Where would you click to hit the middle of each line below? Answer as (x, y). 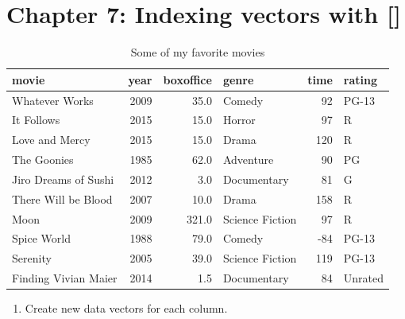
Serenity (32, 258)
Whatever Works (53, 100)
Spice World (41, 238)
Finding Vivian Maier (65, 278)
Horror (239, 120)
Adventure (248, 159)
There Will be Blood (62, 198)
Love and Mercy (51, 140)
